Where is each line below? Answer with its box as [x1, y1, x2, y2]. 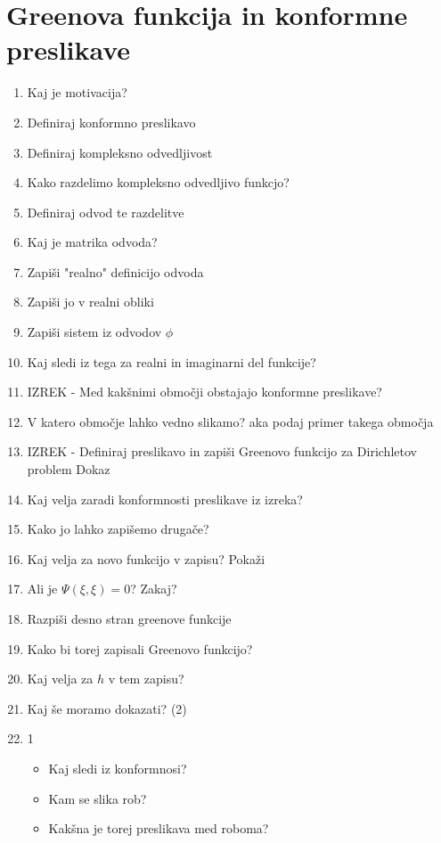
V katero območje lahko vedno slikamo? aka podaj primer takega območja [27, 412, 434, 430]
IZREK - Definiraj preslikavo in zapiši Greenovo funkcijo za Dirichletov [27, 442, 417, 461]
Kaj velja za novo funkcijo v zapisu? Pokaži [27, 549, 265, 568]
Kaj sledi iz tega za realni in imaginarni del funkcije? [27, 352, 316, 371]
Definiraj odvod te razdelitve [27, 202, 184, 221]
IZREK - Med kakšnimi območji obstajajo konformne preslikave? [27, 382, 382, 401]
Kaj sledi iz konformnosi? [48, 758, 187, 777]
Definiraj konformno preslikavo [27, 112, 196, 131]
